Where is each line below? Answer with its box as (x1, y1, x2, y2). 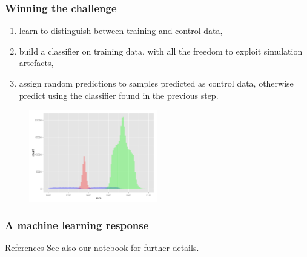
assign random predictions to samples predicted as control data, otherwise (19, 77, 294, 89)
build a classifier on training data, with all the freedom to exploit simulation (19, 44, 303, 57)
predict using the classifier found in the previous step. (19, 88, 219, 101)
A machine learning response (5, 218, 149, 233)
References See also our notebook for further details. (5, 241, 199, 254)
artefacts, (19, 56, 54, 69)
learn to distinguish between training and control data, (19, 24, 223, 37)
